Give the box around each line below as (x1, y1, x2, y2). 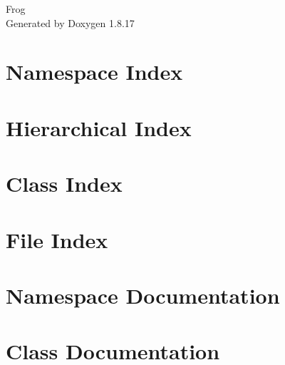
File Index (6, 225, 108, 254)
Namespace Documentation (6, 280, 280, 309)
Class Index (6, 169, 123, 198)
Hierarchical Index (6, 113, 192, 142)
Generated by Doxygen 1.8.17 (6, 15, 135, 30)
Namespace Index (6, 57, 183, 86)
